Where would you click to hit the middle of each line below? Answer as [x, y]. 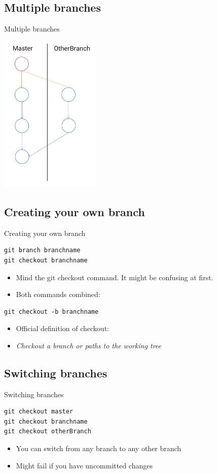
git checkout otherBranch [48, 432]
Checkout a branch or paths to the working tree [89, 345]
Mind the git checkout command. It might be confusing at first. [115, 277]
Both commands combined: [58, 294]
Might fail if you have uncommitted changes [84, 465]
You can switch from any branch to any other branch [99, 448]
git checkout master [39, 412]
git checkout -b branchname [51, 312]
